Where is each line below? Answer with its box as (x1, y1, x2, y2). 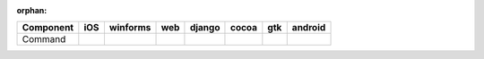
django (189, 21, 220, 34)
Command (22, 33, 66, 46)
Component (22, 21, 74, 34)
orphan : (16, 5, 48, 15)
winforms (108, 21, 151, 34)
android (291, 21, 326, 34)
